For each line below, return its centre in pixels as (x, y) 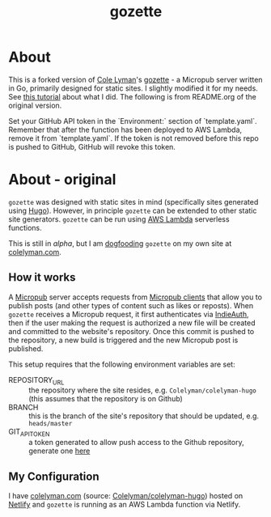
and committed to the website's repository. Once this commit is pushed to (131, 331)
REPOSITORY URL (36, 381)
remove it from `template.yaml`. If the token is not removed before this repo (133, 138)
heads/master (51, 424)
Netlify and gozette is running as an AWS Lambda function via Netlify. (125, 505)
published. (26, 348)
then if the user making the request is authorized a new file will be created (132, 323)
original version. (35, 105)
